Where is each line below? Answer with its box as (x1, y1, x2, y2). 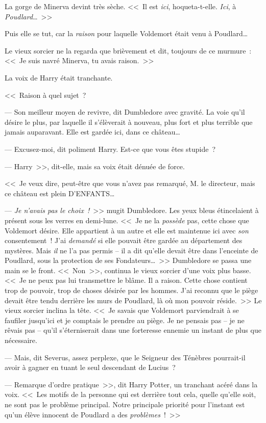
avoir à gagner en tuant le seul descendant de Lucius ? (5, 362, 176, 373)
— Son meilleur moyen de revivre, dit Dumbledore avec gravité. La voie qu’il (5, 107, 245, 117)
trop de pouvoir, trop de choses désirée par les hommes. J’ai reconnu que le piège (5, 285, 258, 296)
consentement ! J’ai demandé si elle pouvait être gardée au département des (5, 235, 243, 246)
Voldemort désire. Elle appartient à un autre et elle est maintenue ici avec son (5, 225, 249, 235)
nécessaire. (5, 335, 37, 346)
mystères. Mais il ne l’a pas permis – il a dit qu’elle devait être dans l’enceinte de (5, 245, 258, 255)
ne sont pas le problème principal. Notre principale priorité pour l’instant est (5, 399, 245, 409)
